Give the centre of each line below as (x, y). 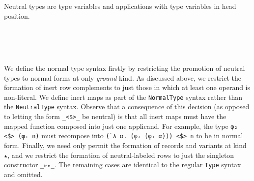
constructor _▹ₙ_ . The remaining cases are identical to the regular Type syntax (123, 165)
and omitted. (23, 174)
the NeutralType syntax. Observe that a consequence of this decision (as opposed (127, 106)
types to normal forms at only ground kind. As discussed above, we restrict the (123, 77)
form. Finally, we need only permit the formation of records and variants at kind (125, 145)
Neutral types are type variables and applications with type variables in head (120, 6)
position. (17, 15)
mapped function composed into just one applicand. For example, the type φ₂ (121, 126)
